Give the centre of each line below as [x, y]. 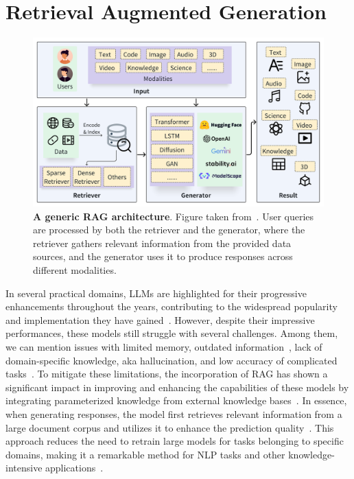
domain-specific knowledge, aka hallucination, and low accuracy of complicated [172, 360]
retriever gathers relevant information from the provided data [162, 243]
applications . [74, 468]
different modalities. [75, 270]
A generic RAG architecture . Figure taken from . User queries [174, 216]
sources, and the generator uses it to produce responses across [163, 256]
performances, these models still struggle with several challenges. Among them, [172, 333]
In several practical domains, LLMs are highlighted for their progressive [156, 293]
